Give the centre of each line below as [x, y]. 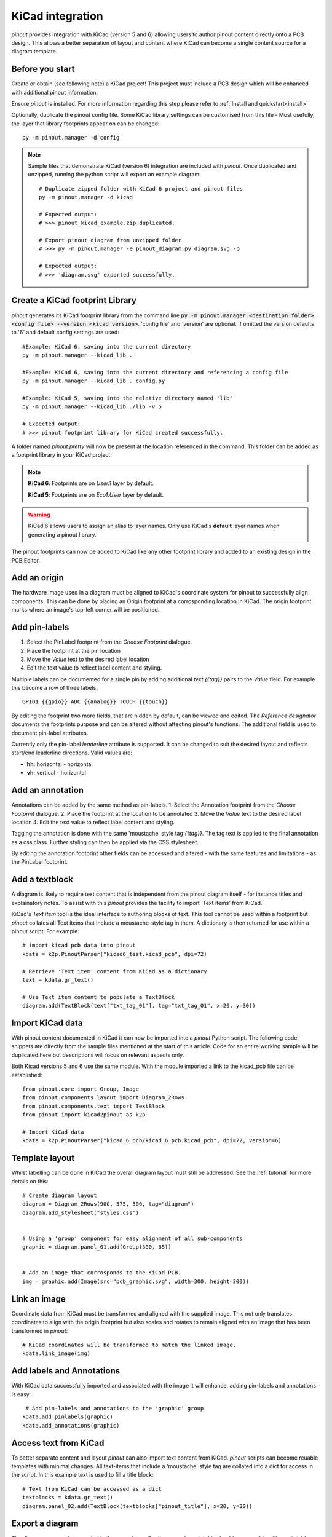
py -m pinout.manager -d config [71, 138]
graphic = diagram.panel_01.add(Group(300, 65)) [97, 1247]
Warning [39, 515]
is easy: [21, 1394]
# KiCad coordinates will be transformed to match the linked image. [129, 1345]
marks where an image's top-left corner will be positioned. [85, 610]
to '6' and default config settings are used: [65, 333]
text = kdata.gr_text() [58, 980]
